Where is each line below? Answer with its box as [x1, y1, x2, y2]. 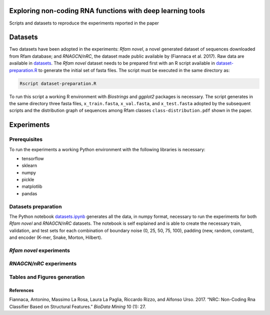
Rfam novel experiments [9, 247, 70, 254]
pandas [21, 190, 37, 196]
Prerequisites [9, 136, 42, 143]
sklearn [21, 163, 37, 169]
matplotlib [21, 183, 42, 190]
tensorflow [21, 155, 44, 161]
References [9, 287, 34, 293]
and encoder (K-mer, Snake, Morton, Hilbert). [9, 234, 102, 240]
